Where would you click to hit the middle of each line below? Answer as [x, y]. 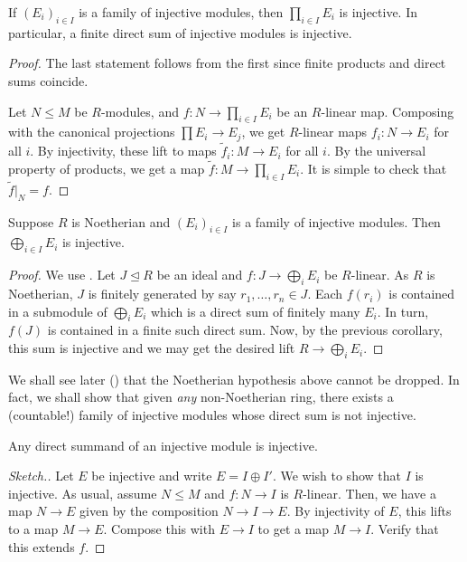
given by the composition [149, 511]
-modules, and [140, 111]
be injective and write [152, 476]
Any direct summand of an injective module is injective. [163, 445]
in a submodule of [58, 311]
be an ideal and [200, 275]
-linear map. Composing [388, 111]
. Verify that [405, 529]
